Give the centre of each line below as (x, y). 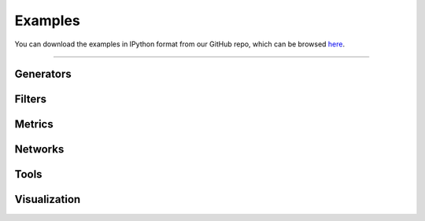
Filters (31, 99)
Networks (39, 149)
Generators (43, 74)
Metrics (34, 125)
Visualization (48, 199)
